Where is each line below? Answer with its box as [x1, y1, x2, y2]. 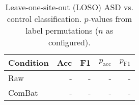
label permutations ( [25, 24, 99, 36]
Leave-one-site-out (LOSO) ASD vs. [5, 1, 134, 13]
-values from [88, 13, 132, 24]
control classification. [7, 13, 82, 24]
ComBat [8, 87, 38, 98]
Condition [8, 57, 49, 68]
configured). [48, 36, 91, 48]
